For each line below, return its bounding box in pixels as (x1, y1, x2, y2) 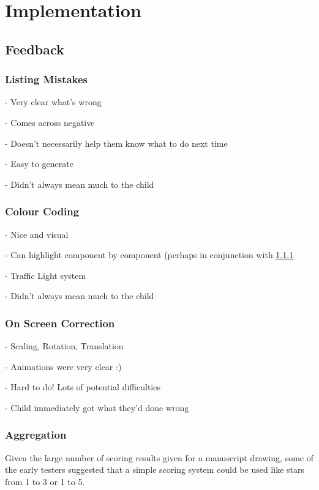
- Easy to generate (5, 157, 73, 170)
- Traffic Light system (5, 269, 86, 281)
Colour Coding (5, 204, 80, 219)
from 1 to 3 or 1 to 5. (5, 475, 85, 488)
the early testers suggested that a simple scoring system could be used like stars (5, 463, 304, 476)
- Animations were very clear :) (5, 360, 122, 373)
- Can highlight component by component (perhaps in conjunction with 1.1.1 (5, 248, 294, 261)
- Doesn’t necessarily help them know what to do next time (5, 136, 228, 149)
